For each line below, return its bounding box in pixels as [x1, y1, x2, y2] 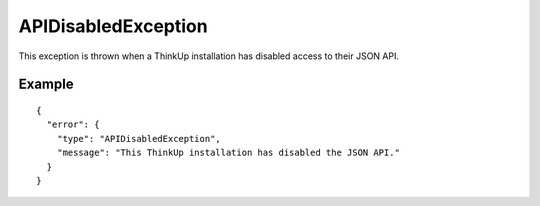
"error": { [46, 119, 100, 130]
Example [18, 76, 74, 93]
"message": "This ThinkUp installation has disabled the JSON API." [56, 147, 400, 159]
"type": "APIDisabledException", [56, 133, 222, 144]
